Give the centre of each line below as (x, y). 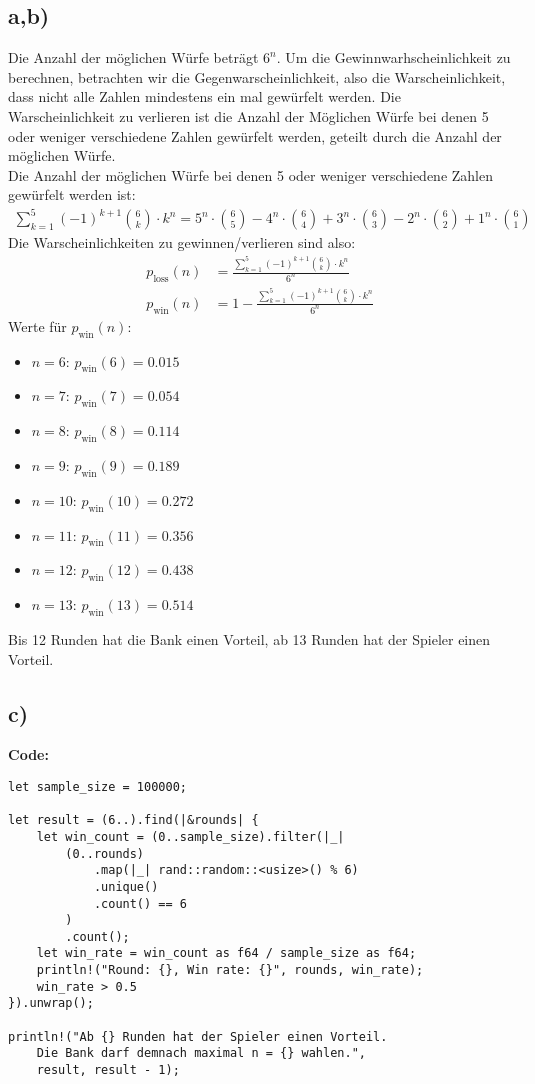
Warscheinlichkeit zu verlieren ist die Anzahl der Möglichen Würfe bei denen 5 (248, 115)
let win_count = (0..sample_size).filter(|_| (190, 836)
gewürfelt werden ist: (72, 194)
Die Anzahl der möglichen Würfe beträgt (133, 57)
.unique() (126, 886)
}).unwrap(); (51, 1003)
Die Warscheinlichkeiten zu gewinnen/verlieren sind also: (182, 242)
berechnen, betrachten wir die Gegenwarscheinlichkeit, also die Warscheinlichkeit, (257, 76)
